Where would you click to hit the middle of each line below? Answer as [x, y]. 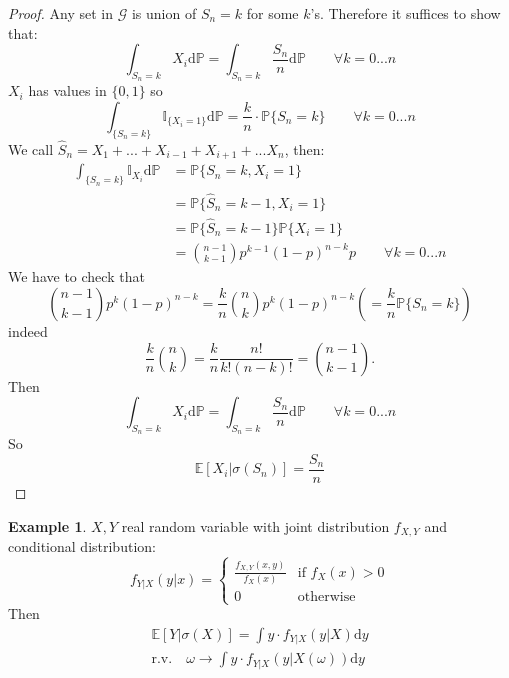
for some [272, 13]
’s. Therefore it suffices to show [405, 13]
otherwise [326, 596]
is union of [164, 13]
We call [31, 149]
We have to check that [76, 276]
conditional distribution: [82, 546]
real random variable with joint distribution [255, 525]
